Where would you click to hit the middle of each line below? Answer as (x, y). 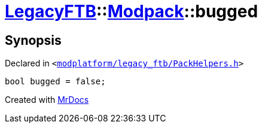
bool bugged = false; (55, 82)
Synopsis (33, 40)
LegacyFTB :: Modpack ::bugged (132, 11)
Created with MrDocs (47, 100)
